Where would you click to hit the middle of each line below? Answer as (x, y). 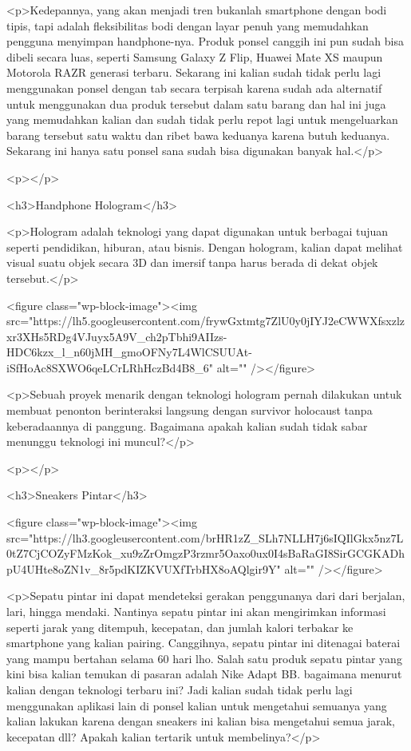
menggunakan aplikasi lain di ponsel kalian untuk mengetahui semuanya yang (197, 705)
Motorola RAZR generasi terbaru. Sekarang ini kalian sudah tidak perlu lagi (194, 72)
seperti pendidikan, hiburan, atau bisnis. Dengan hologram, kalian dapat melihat (205, 246)
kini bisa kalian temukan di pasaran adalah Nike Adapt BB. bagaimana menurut (204, 674)
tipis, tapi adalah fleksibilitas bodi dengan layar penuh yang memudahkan (188, 25)
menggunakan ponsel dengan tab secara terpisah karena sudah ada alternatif (194, 87)
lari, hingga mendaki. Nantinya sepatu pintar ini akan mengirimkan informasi (196, 611)
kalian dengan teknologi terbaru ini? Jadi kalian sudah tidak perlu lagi (180, 689)
